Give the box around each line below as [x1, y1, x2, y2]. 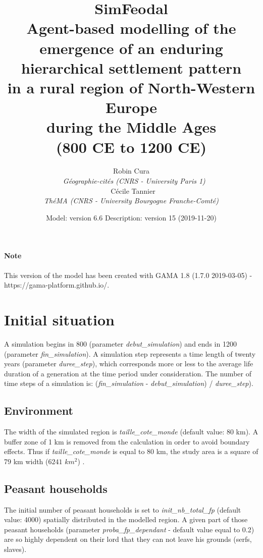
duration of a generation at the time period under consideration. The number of [4, 368, 251, 378]
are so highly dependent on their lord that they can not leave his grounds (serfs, [4, 534, 252, 544]
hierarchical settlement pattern [21, 57, 242, 78]
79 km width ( [4, 456, 48, 466]
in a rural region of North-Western [7, 77, 255, 97]
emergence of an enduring [39, 37, 223, 58]
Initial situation [4, 309, 115, 329]
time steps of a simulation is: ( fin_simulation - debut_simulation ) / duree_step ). [4, 378, 253, 388]
